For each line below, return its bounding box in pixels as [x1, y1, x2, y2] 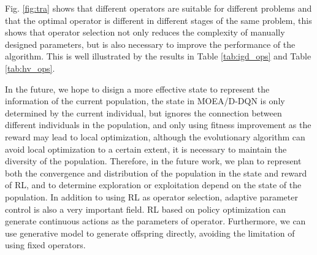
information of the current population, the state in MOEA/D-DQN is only [5, 94, 285, 107]
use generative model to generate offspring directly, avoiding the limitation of [5, 226, 295, 239]
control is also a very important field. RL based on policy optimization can [5, 202, 286, 215]
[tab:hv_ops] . [5, 61, 55, 74]
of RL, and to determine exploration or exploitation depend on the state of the [5, 178, 302, 191]
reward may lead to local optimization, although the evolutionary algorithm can [5, 130, 305, 143]
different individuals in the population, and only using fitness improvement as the [5, 118, 311, 131]
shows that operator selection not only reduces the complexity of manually [5, 26, 285, 39]
